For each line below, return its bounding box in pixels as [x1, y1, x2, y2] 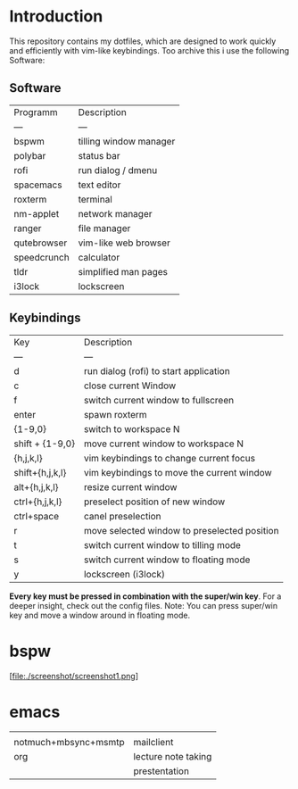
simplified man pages [78, 265, 168, 278]
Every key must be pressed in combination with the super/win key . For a [9, 591, 282, 602]
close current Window [83, 379, 177, 392]
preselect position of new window [83, 495, 226, 508]
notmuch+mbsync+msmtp [13, 736, 125, 749]
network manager [78, 207, 153, 220]
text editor [78, 179, 121, 191]
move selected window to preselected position [83, 524, 279, 536]
